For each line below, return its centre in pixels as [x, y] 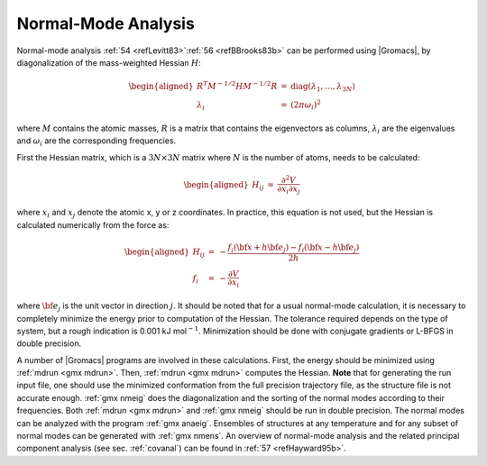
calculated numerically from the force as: [93, 224]
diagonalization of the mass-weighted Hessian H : [109, 62]
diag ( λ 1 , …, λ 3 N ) [322, 87]
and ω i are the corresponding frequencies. [96, 142]
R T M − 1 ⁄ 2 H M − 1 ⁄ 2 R [238, 86]
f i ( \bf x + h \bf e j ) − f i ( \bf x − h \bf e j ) [294, 248]
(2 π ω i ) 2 [306, 105]
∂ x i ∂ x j [289, 189]
